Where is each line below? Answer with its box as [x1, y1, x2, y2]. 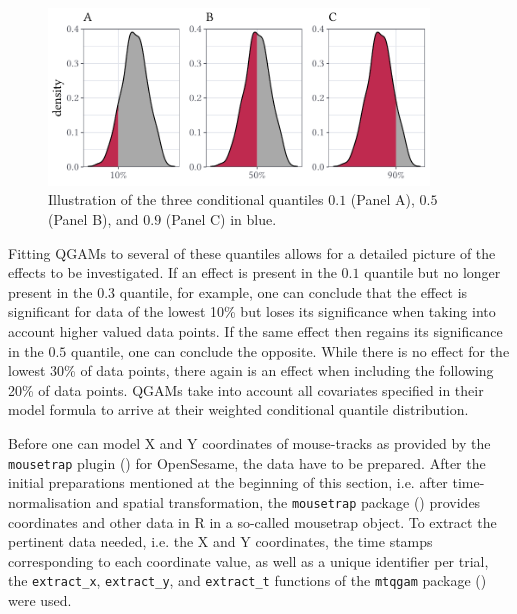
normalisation [8, 491, 92, 512]
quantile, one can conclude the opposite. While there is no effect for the [71, 340, 510, 361]
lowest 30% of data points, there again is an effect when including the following [8, 360, 494, 381]
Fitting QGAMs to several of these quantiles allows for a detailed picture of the [8, 242, 496, 263]
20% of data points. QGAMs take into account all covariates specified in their [8, 379, 484, 400]
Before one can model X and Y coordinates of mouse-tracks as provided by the [8, 433, 491, 453]
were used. [8, 589, 72, 610]
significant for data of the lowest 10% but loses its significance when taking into [8, 301, 496, 322]
